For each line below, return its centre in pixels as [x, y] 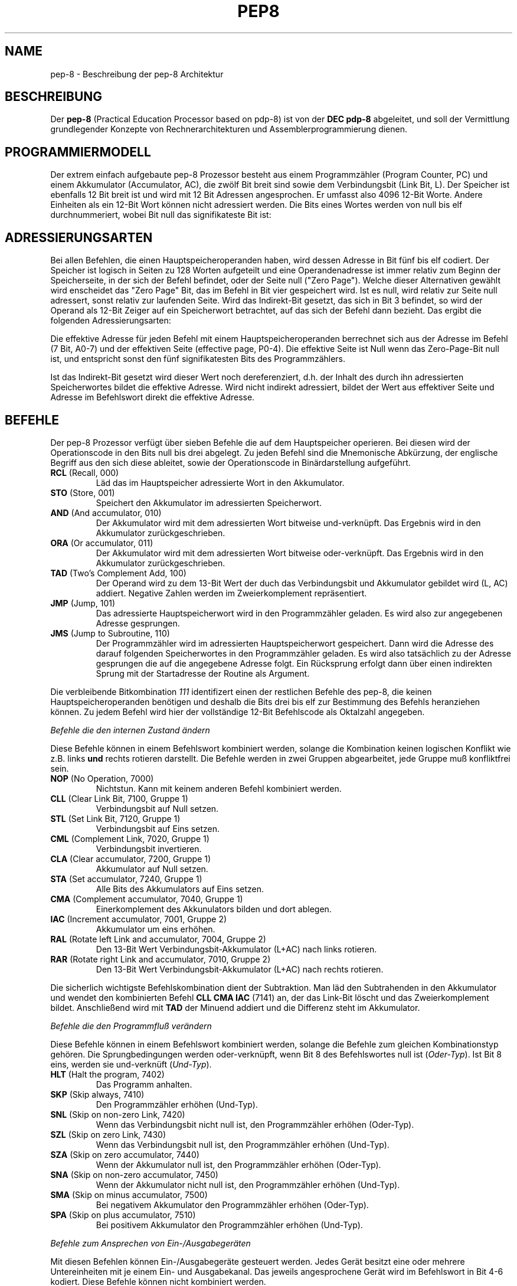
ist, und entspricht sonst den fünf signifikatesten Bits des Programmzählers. [198, 359]
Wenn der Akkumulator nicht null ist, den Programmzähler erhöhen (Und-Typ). [248, 1184]
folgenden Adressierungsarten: [111, 321]
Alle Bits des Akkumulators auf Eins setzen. [180, 889]
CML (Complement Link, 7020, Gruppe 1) [130, 838]
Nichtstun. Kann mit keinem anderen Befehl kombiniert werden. [219, 788]
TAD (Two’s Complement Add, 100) [118, 573]
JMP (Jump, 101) [83, 603]
